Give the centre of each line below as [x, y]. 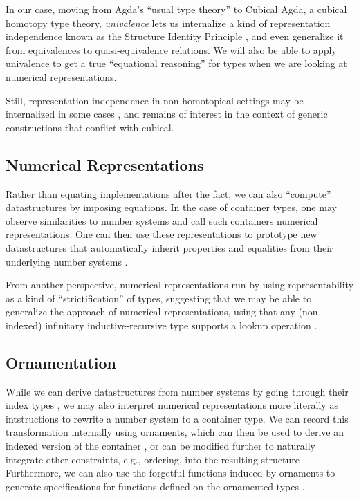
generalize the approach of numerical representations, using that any [150, 312]
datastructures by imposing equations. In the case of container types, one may [171, 207]
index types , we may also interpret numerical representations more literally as [172, 405]
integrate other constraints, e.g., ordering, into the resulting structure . [156, 459]
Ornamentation [61, 362]
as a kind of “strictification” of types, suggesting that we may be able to [159, 298]
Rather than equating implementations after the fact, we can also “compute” [168, 193]
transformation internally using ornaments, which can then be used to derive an [175, 432]
